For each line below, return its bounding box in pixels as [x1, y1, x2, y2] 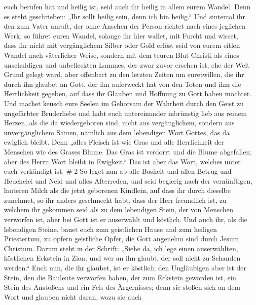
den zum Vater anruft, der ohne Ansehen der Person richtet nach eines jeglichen [4, 21, 246, 31]
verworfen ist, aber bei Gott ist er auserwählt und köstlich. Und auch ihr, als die [4, 214, 248, 225]
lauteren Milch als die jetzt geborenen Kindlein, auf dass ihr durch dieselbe [4, 185, 231, 195]
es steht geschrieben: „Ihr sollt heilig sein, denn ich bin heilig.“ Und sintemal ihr [4, 11, 246, 21]
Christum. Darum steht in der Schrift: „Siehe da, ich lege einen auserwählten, [4, 243, 238, 253]
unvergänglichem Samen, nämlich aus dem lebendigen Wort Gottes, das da [4, 127, 230, 137]
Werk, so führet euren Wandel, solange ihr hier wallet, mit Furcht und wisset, [4, 30, 238, 40]
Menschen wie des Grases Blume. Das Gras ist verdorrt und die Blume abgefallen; [4, 146, 252, 156]
